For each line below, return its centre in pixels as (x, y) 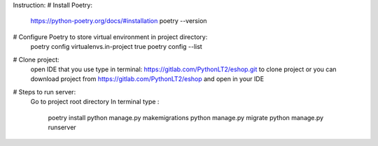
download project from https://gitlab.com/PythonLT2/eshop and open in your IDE (147, 79)
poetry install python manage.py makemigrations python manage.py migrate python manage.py (186, 117)
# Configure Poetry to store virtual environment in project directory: (110, 37)
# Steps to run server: (44, 92)
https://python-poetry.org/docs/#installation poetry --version (119, 21)
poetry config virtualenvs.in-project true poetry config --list (116, 47)
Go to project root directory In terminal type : (95, 102)
